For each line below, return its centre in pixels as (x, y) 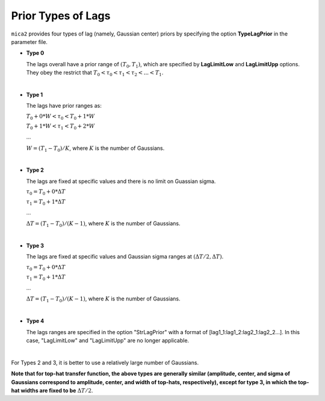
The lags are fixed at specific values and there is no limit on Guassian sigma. (121, 181)
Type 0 (35, 53)
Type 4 (35, 321)
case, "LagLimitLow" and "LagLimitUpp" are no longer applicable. (108, 341)
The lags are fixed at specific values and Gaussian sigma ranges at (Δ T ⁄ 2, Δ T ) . (125, 256)
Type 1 (35, 95)
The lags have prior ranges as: (64, 106)
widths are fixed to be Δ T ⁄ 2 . (57, 390)
